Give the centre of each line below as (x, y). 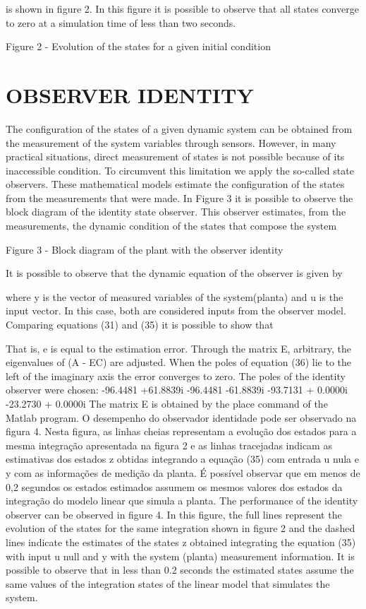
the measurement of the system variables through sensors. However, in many (171, 142)
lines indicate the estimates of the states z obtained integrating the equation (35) (181, 542)
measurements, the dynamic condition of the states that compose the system (171, 226)
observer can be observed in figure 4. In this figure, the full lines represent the (174, 514)
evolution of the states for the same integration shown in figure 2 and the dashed (181, 528)
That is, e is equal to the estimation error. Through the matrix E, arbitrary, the (178, 348)
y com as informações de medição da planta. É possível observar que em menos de (183, 472)
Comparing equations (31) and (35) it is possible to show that (140, 325)
